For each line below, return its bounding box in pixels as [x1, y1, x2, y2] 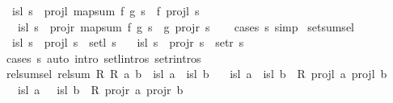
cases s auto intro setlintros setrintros [6, 49, 201, 66]
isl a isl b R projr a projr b [17, 80, 184, 97]
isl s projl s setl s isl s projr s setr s [11, 34, 244, 51]
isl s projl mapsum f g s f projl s [11, 2, 200, 19]
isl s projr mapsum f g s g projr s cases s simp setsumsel [17, 18, 354, 35]
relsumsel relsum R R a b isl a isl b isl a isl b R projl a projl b [6, 65, 387, 82]
